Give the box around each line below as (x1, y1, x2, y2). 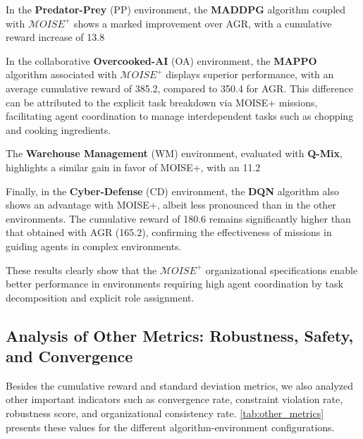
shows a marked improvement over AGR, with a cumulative (73, 16, 332, 30)
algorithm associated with (6, 67, 117, 82)
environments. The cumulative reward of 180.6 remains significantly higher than (6, 211, 351, 225)
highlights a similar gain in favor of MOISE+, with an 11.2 (6, 159, 261, 174)
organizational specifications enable (205, 262, 358, 277)
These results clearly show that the (6, 262, 157, 277)
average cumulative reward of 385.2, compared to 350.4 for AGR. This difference (6, 80, 353, 95)
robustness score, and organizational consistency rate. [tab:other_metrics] (6, 406, 324, 421)
